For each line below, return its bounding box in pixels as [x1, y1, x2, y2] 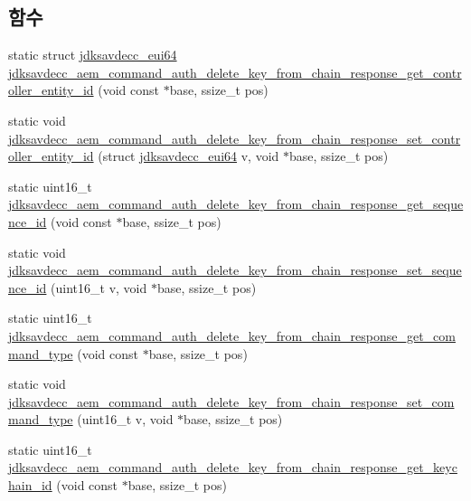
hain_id [8, 476, 52, 495]
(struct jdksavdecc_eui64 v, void [98, 147, 279, 165]
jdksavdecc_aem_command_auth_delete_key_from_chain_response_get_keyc [8, 458, 457, 477]
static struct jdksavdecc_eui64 [8, 45, 177, 64]
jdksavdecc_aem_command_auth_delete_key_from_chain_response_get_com [8, 326, 456, 345]
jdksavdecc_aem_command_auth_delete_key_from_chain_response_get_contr [8, 62, 462, 81]
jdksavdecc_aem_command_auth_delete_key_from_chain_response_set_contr [8, 128, 461, 147]
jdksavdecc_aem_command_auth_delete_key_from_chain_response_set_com [8, 392, 455, 411]
